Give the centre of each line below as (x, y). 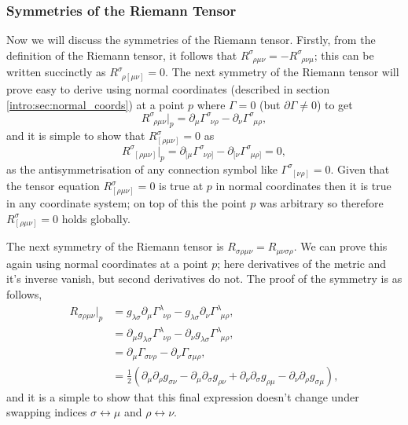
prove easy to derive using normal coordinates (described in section (168, 89)
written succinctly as (56, 72)
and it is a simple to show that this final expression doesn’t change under (183, 396)
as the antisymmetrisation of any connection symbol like (142, 169)
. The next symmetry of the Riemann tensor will (282, 72)
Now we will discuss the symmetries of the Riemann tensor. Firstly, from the (191, 40)
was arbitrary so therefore (321, 202)
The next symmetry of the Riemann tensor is (115, 246)
